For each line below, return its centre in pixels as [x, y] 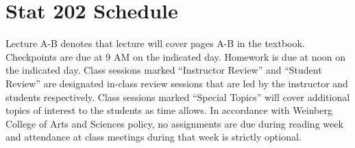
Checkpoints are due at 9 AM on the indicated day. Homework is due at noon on [176, 56]
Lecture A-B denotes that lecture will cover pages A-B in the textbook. [155, 43]
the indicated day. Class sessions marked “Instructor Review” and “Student [164, 70]
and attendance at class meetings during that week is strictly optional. [154, 137]
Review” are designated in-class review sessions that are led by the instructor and [177, 83]
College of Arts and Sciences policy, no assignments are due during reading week [174, 123]
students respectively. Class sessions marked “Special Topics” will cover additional [178, 97]
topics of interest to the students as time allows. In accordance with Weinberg [169, 110]
